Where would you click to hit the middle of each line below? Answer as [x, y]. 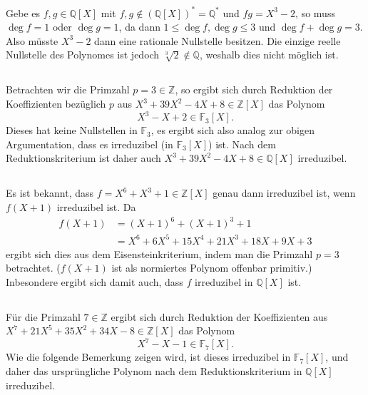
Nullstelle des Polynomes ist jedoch [83, 55]
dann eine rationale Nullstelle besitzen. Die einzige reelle [218, 40]
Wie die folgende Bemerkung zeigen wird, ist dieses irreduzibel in [148, 357]
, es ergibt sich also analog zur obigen [233, 130]
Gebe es [23, 12]
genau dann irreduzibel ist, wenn [284, 193]
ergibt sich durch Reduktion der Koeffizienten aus [219, 316]
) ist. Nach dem [242, 144]
